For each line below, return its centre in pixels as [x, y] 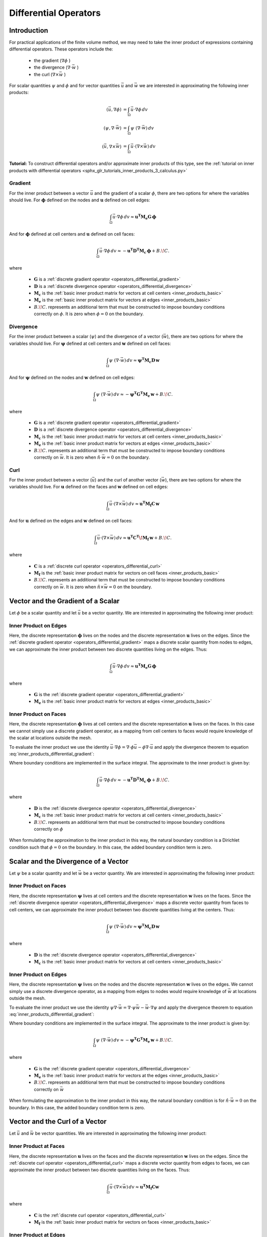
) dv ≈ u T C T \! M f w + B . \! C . [143, 538]
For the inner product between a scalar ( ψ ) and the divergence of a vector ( [86, 336]
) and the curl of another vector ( [128, 480]
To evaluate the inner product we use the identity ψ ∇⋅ [64, 1007]
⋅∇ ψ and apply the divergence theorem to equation [201, 1007]
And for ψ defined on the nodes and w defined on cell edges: [72, 377]
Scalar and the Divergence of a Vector [69, 861]
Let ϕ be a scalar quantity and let [43, 613]
